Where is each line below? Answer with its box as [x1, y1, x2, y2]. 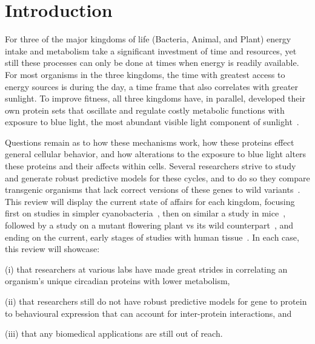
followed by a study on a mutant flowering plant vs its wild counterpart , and [5, 219, 293, 232]
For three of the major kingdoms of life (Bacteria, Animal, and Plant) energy [5, 33, 291, 45]
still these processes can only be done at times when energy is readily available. [5, 56, 299, 69]
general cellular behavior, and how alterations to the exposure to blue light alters [5, 148, 307, 160]
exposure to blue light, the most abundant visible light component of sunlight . [5, 115, 299, 128]
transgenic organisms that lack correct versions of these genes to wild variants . [5, 183, 300, 196]
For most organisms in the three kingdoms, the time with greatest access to [5, 68, 285, 80]
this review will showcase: [5, 242, 100, 255]
